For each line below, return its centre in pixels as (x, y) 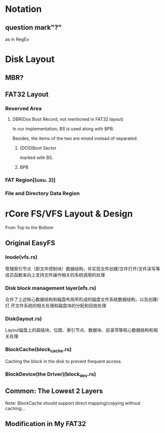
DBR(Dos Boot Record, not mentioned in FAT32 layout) (68, 119)
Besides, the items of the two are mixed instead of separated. (75, 138)
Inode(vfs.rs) (21, 257)
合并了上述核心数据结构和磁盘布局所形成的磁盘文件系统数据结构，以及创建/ (82, 299)
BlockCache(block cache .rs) (38, 350)
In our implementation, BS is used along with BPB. (63, 129)
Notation (24, 9)
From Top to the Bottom (29, 228)
